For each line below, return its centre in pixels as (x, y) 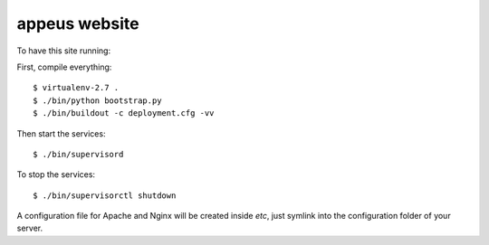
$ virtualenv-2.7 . (76, 88)
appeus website (78, 24)
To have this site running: (64, 51)
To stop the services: (56, 174)
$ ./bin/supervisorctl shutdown (105, 195)
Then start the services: (61, 133)
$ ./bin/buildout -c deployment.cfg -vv (124, 113)
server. (30, 228)
